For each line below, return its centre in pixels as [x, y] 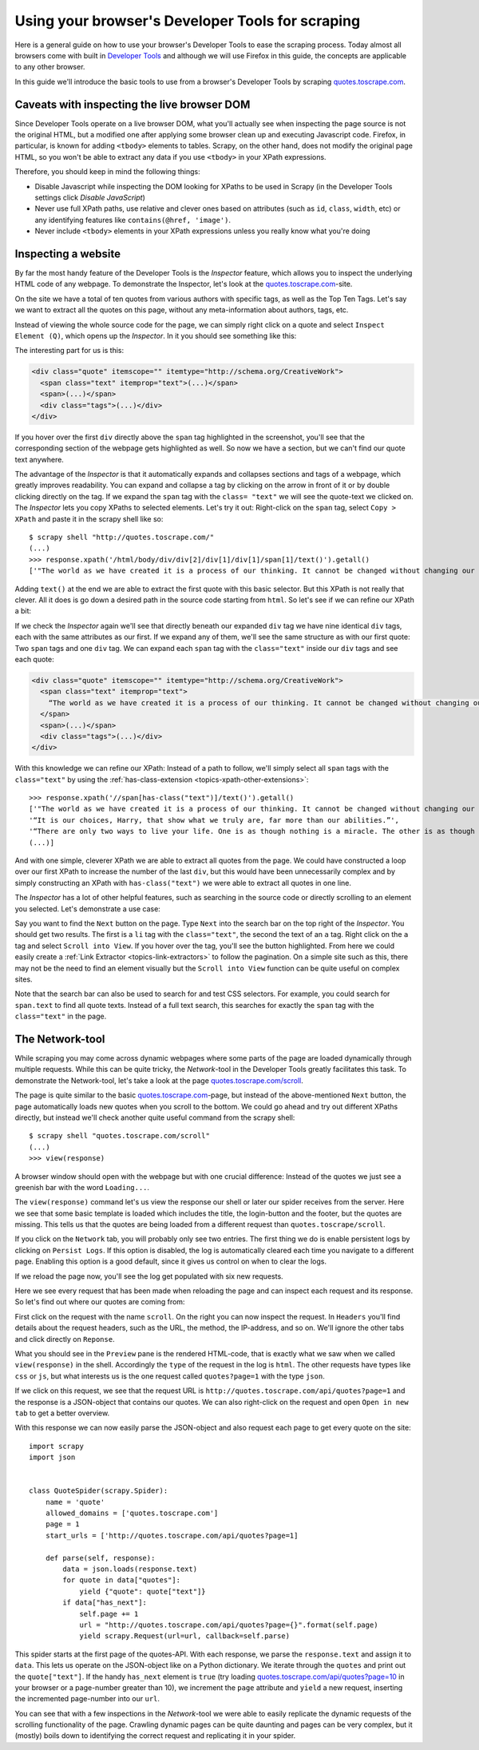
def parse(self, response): [100, 1558]
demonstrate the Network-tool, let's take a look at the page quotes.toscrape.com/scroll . [159, 1080]
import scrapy [56, 1446]
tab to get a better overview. [62, 1413]
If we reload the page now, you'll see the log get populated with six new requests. [149, 1276]
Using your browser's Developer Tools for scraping [188, 21]
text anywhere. [39, 459]
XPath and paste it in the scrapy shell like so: [89, 518]
